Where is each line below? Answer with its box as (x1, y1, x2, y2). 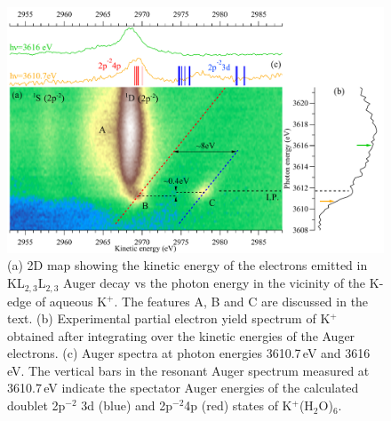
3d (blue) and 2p (81, 396, 173, 415)
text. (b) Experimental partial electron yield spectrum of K (7, 309, 331, 328)
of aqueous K (35, 291, 108, 310)
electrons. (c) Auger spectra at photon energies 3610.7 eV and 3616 (7, 344, 371, 362)
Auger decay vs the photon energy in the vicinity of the (63, 274, 366, 292)
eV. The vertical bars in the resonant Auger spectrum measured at (7, 361, 370, 379)
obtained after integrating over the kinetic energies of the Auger (7, 326, 355, 345)
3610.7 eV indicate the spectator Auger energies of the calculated (7, 378, 359, 397)
